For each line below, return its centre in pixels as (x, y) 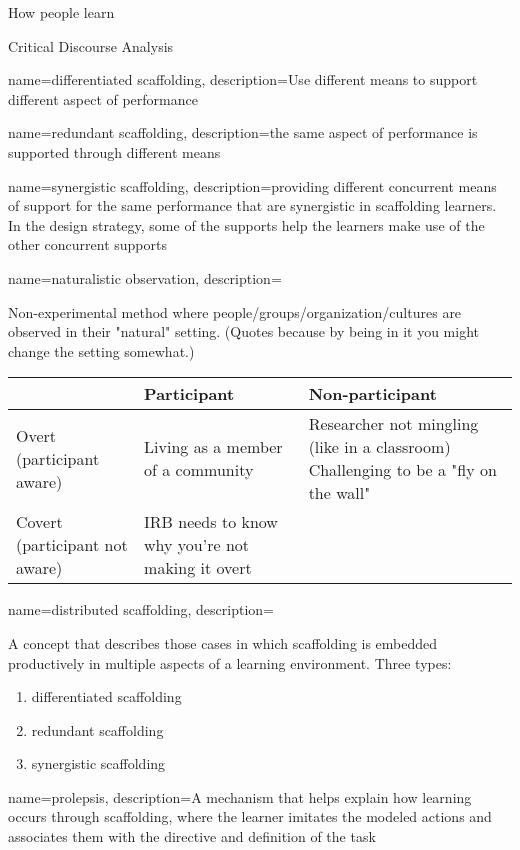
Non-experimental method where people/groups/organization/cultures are (235, 311)
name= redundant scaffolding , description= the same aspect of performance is (243, 132)
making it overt (198, 568)
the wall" (339, 493)
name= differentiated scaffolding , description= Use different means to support (243, 79)
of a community (199, 470)
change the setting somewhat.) (101, 350)
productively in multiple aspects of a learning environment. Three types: (230, 662)
